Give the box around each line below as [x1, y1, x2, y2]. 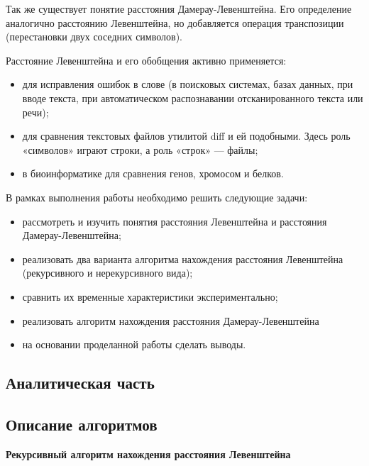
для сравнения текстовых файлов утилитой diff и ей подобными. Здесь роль [22, 128, 351, 143]
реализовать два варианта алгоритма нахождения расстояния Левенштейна [22, 251, 343, 266]
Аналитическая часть [6, 372, 155, 394]
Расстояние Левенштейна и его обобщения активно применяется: [6, 52, 287, 67]
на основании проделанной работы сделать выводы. [22, 337, 246, 352]
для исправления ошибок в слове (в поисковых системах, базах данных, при [22, 77, 353, 91]
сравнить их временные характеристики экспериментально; [22, 289, 278, 304]
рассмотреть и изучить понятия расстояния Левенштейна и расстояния [22, 213, 327, 228]
